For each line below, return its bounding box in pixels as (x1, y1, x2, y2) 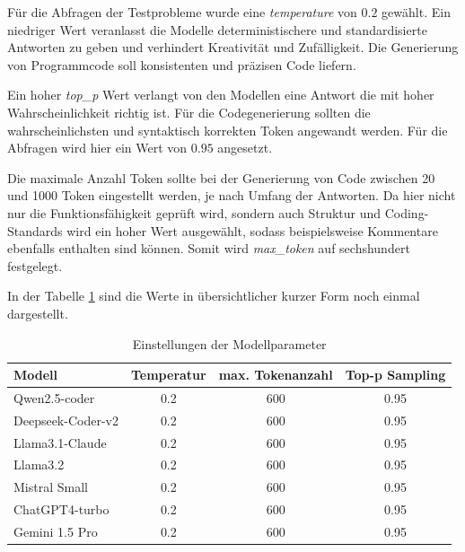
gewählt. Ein (382, 3, 451, 21)
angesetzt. (217, 138, 273, 157)
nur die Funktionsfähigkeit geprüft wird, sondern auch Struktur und (7, 203, 382, 222)
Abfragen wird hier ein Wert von (7, 138, 188, 157)
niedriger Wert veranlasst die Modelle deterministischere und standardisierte (7, 20, 427, 39)
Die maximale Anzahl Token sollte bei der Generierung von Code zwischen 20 (7, 168, 435, 187)
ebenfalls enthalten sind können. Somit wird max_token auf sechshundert (7, 239, 410, 258)
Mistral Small (13, 478, 88, 496)
